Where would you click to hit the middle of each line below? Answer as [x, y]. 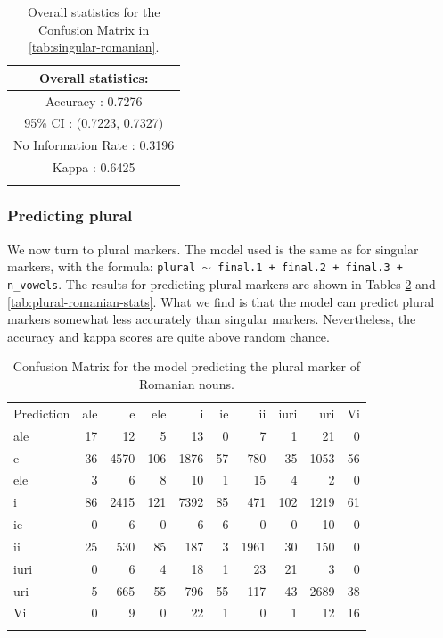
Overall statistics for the [94, 12]
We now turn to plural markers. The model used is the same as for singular [213, 249]
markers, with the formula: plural [102, 266]
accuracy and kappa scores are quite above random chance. [168, 336]
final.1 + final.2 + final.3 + [310, 268]
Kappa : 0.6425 [94, 167]
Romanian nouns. [186, 384]
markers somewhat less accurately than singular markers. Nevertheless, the [212, 319]
